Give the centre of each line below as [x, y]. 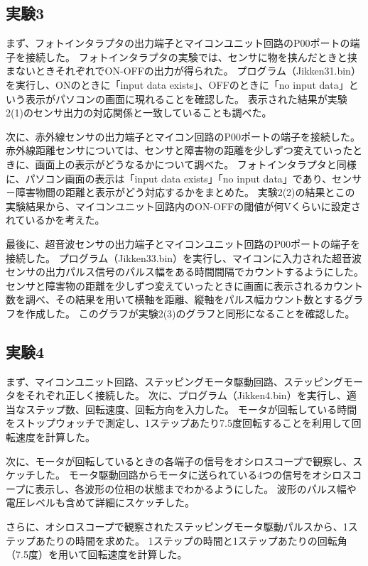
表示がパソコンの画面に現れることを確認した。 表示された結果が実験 [186, 98]
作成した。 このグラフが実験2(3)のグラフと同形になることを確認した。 [190, 313]
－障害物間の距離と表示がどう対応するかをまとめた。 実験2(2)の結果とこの [180, 192]
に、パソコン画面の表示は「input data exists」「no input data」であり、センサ [184, 178]
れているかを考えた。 [55, 220]
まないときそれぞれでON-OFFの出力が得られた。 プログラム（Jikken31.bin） [183, 71]
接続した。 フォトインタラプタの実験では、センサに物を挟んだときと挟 [191, 56]
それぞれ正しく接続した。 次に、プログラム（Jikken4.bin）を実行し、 [186, 395]
